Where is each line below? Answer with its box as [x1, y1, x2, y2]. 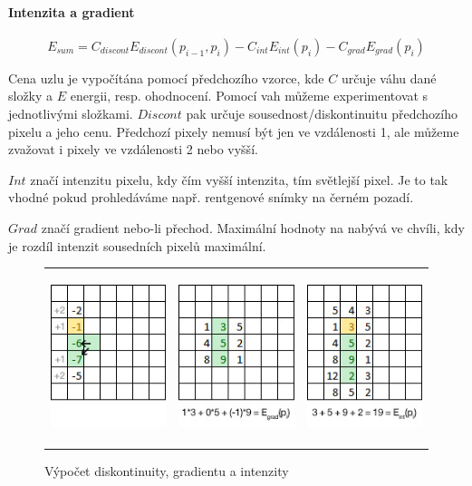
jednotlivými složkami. [8, 103, 133, 122]
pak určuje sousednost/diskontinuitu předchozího [186, 103, 458, 122]
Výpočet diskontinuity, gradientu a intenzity [44, 461, 289, 480]
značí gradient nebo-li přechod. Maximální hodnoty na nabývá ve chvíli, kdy [41, 218, 465, 237]
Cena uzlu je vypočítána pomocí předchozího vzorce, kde [8, 68, 324, 87]
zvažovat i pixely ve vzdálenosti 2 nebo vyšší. [8, 140, 258, 159]
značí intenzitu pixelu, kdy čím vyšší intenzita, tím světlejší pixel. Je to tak [30, 170, 448, 189]
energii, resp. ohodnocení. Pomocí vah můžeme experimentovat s [70, 86, 429, 105]
